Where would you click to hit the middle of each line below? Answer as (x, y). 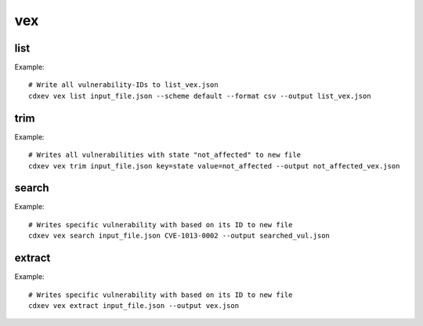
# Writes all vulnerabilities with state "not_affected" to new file (165, 155)
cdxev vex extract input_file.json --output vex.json (134, 305)
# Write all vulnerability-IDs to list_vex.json (123, 85)
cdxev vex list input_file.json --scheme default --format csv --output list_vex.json (200, 96)
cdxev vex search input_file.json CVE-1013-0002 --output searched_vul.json (179, 236)
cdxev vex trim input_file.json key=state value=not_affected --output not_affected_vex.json (214, 166)
